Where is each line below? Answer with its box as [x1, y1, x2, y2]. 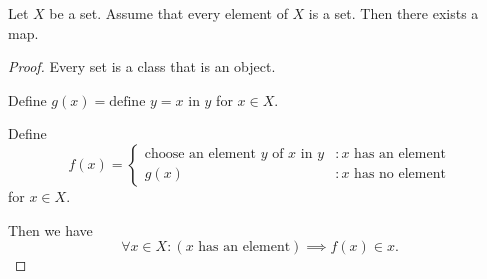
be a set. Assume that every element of [49, 3, 288, 23]
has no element [354, 167, 446, 182]
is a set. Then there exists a [308, 3, 479, 23]
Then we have [8, 219, 93, 240]
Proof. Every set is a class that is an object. [8, 56, 276, 77]
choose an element [144, 147, 256, 162]
